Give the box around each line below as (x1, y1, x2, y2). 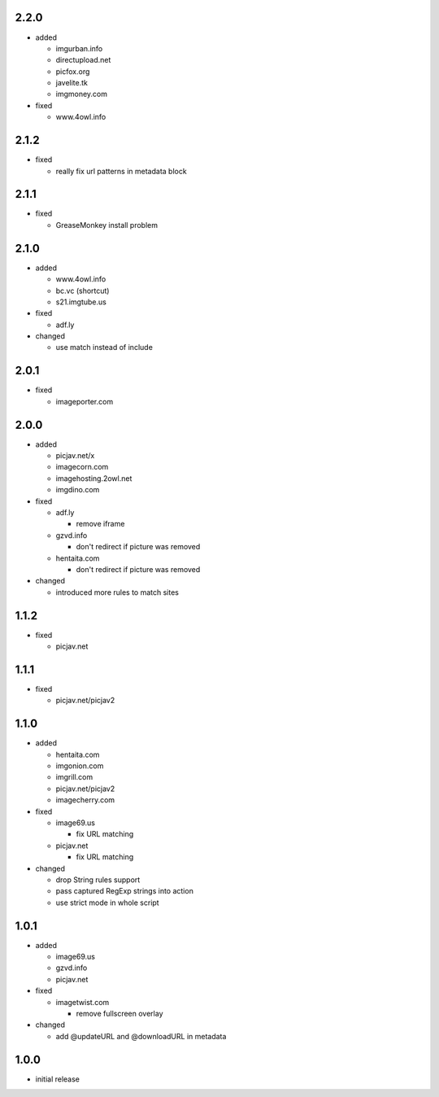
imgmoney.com (55, 90, 108, 99)
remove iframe (76, 519, 125, 529)
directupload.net (55, 55, 111, 65)
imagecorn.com (55, 462, 109, 472)
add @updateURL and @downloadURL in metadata (55, 1031, 227, 1041)
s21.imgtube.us (55, 297, 107, 307)
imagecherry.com (55, 795, 115, 805)
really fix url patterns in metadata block (55, 166, 187, 176)
